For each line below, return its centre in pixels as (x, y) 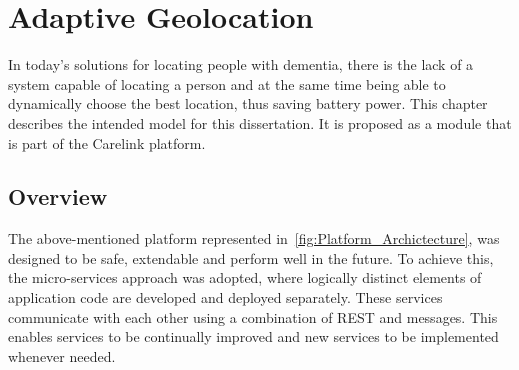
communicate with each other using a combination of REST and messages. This (253, 316)
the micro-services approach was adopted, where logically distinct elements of (245, 277)
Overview (58, 196)
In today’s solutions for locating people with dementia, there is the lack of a (241, 64)
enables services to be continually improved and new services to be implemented (253, 336)
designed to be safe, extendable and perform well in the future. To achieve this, (251, 257)
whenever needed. (62, 355)
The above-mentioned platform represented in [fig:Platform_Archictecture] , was (254, 238)
